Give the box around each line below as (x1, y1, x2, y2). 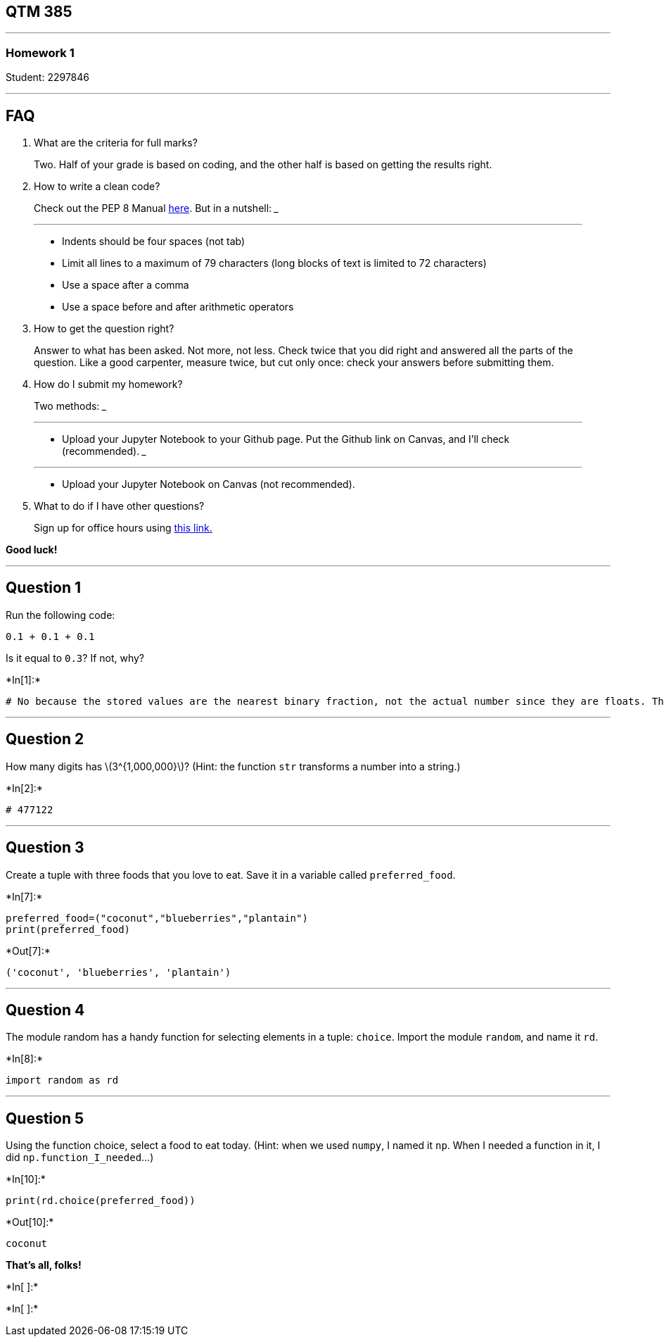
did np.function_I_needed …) (6, 1151, 154, 1164)
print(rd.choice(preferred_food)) (6, 1195, 196, 1207)
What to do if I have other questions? (34, 500, 205, 513)
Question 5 (6, 1109, 84, 1127)
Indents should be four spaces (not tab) (62, 235, 245, 248)
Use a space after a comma (62, 279, 189, 291)
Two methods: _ (34, 400, 107, 413)
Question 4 (6, 1001, 85, 1019)
